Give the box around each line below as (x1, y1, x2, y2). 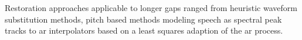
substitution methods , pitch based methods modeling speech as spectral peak (5, 13, 282, 25)
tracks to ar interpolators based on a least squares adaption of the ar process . (5, 24, 283, 37)
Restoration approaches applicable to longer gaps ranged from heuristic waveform (5, 2, 297, 13)
